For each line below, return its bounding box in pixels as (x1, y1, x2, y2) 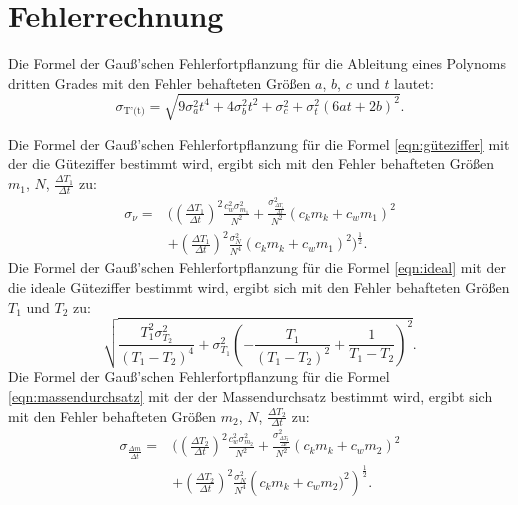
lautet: (394, 72, 434, 93)
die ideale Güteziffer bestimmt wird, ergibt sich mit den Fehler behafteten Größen (8, 276, 510, 297)
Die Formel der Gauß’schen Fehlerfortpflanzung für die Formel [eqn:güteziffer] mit (8, 133, 510, 154)
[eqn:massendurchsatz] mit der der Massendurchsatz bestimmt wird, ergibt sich (8, 385, 493, 406)
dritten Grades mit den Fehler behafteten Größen (8, 72, 311, 93)
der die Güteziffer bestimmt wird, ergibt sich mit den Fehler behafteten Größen (8, 153, 495, 174)
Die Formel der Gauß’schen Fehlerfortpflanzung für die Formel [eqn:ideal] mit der (8, 257, 506, 278)
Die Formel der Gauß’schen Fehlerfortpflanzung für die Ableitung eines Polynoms (8, 53, 506, 74)
